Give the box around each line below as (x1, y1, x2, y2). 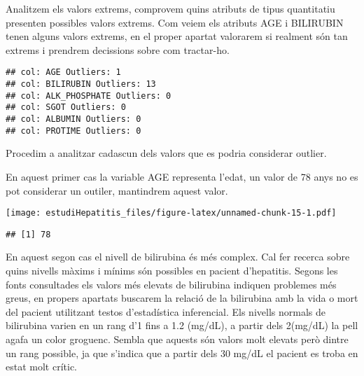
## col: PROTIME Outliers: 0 (6, 125, 141, 136)
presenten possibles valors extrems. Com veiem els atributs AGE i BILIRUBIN (6, 15, 344, 29)
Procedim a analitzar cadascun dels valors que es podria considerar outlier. (6, 146, 327, 160)
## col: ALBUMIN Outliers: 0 (6, 114, 141, 124)
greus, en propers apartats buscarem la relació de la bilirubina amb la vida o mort (6, 291, 358, 305)
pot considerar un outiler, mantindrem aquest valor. (6, 183, 228, 197)
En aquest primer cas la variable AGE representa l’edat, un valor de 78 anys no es (6, 169, 358, 183)
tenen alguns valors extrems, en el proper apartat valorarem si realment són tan (6, 29, 348, 43)
